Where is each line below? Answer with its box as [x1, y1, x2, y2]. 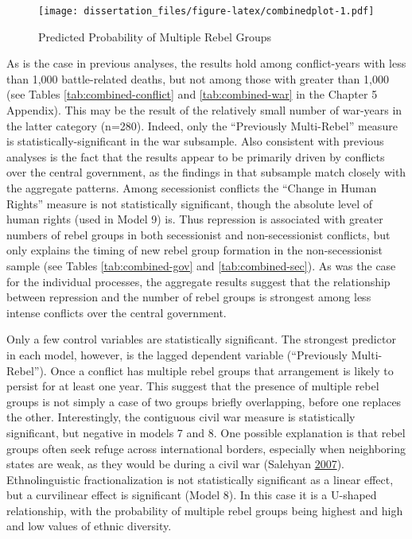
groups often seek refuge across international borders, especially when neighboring [6, 440, 406, 456]
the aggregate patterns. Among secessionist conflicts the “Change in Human [6, 180, 377, 196]
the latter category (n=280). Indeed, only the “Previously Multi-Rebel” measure [6, 117, 398, 134]
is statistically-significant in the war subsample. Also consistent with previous [6, 133, 384, 149]
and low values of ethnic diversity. [6, 518, 172, 534]
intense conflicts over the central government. [6, 304, 227, 320]
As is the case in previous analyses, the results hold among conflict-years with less [6, 55, 406, 72]
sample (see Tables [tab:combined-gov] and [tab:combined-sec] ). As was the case [6, 257, 396, 273]
